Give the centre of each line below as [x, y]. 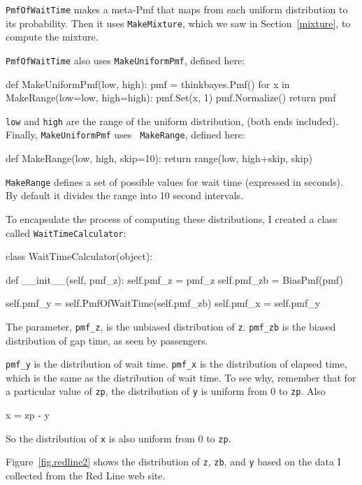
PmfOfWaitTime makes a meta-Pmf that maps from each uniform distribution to [177, 9]
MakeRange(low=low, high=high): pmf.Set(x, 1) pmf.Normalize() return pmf [171, 97]
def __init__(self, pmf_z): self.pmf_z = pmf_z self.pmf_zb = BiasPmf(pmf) [174, 279]
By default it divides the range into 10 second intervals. [125, 195]
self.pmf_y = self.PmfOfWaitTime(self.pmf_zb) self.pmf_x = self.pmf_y [163, 303]
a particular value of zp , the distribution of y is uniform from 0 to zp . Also [166, 391]
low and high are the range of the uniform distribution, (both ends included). [172, 121]
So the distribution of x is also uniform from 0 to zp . [118, 438]
